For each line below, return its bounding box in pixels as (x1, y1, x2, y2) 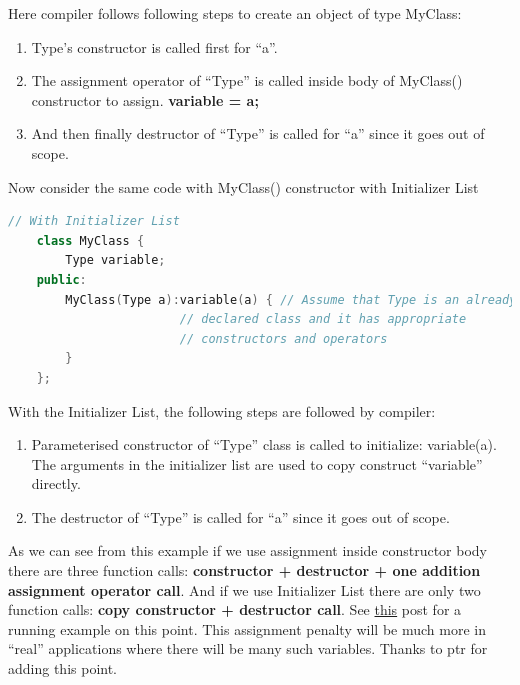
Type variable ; (65, 253, 166, 268)
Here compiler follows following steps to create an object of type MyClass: (8, 3, 462, 23)
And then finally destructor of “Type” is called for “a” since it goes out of (31, 123, 485, 144)
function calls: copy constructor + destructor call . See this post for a (8, 599, 462, 620)
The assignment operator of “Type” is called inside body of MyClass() (31, 70, 463, 91)
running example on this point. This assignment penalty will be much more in (8, 618, 486, 639)
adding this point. (8, 658, 118, 679)
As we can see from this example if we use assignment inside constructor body (8, 540, 487, 561)
